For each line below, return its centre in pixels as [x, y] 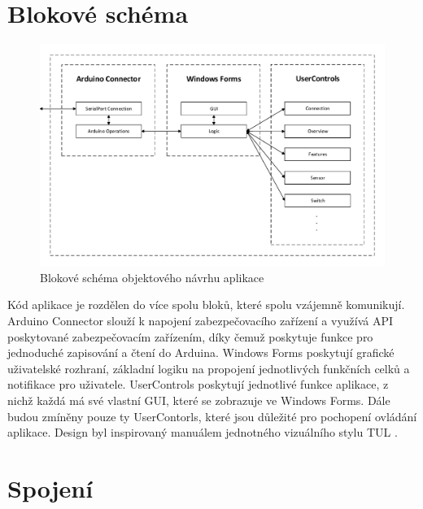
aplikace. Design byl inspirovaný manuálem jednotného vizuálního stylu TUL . [203, 432]
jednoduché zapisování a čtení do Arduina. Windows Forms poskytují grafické [201, 352]
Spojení [50, 487]
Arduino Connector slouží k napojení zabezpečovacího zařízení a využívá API [201, 320]
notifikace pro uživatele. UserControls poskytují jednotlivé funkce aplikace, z [198, 384]
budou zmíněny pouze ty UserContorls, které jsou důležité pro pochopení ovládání [212, 416]
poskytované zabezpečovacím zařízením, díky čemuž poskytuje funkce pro [190, 336]
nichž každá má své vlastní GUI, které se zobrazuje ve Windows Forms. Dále [199, 400]
